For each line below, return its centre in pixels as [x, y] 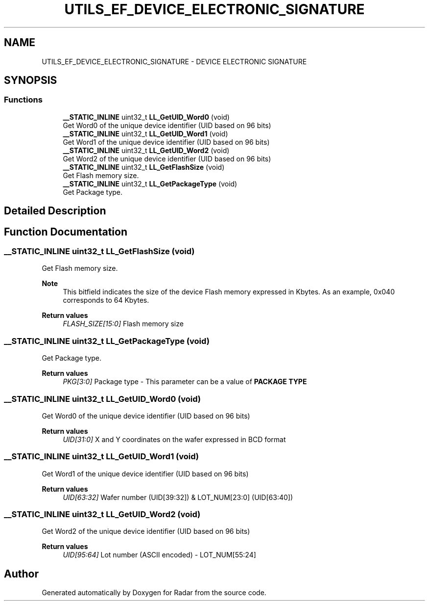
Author [21, 574]
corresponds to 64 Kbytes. [106, 300]
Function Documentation [66, 232]
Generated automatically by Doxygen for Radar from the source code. [154, 593]
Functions [23, 100]
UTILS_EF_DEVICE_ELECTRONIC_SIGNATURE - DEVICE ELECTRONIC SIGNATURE [174, 61]
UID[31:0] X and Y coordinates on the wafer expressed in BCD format [174, 439]
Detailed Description [55, 211]
